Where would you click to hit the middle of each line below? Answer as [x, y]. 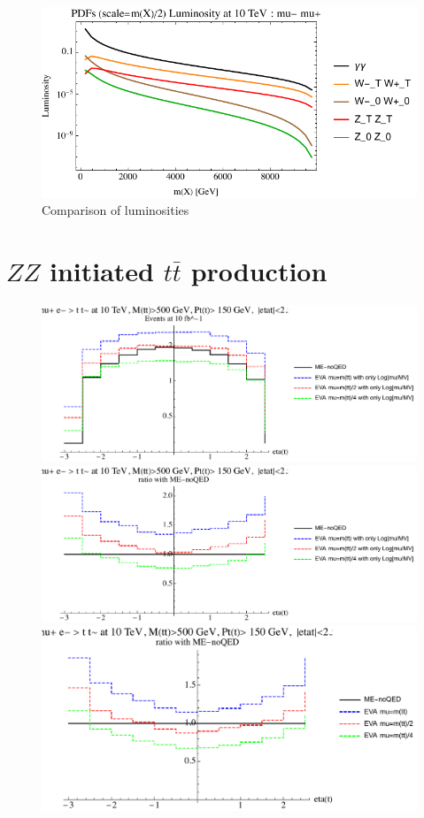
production [259, 271]
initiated [101, 271]
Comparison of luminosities [116, 210]
